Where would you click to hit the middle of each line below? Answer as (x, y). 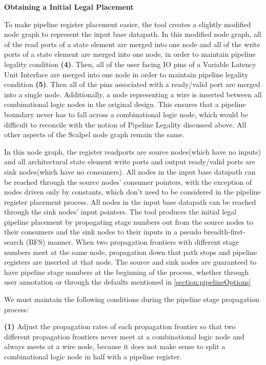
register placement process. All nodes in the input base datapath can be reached (130, 201)
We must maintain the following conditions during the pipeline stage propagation (132, 299)
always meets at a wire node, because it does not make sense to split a (115, 346)
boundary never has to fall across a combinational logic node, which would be (126, 114)
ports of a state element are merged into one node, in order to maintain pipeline (130, 54)
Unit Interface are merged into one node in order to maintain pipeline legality (126, 74)
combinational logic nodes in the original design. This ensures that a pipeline (125, 104)
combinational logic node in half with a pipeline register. (93, 356)
